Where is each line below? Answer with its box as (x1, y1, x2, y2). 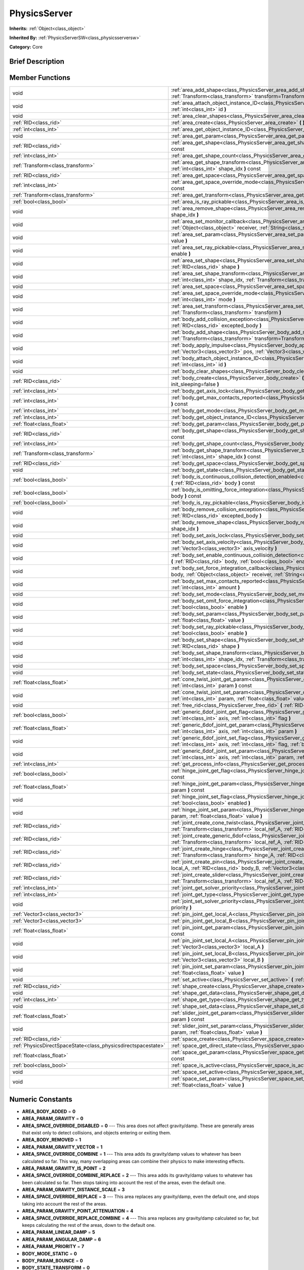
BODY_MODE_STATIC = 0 (22, 1250, 77, 1257)
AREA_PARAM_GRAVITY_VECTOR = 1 (22, 1144, 103, 1150)
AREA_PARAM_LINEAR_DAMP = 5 (22, 1229, 95, 1235)
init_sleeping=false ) (171, 381, 219, 388)
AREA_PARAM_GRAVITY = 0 (22, 1116, 84, 1122)
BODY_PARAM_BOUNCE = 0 (22, 1257, 83, 1263)
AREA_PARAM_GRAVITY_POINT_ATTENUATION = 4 (22, 1208, 134, 1214)
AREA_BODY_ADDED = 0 (22, 1108, 76, 1115)
